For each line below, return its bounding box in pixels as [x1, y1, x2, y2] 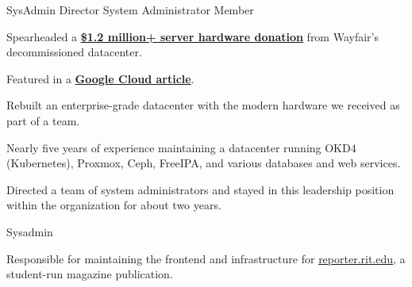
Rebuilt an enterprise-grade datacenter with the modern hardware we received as [6, 97, 400, 113]
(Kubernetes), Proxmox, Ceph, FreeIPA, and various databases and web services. [6, 155, 401, 171]
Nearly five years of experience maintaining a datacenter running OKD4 [6, 139, 356, 155]
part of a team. [6, 112, 80, 128]
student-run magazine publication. [6, 266, 173, 282]
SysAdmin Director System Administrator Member [6, 2, 254, 17]
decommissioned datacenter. [6, 44, 142, 60]
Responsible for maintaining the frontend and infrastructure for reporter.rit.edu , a [6, 250, 406, 266]
